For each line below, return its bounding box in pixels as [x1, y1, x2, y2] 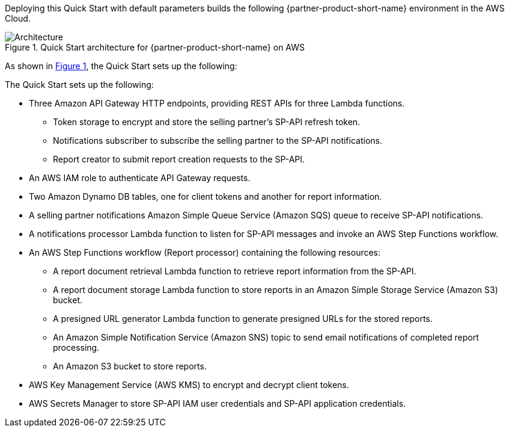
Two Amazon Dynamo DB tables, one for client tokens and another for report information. [29, 191, 382, 202]
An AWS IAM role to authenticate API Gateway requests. [29, 173, 251, 183]
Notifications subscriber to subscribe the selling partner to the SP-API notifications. [53, 135, 382, 146]
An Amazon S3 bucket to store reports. [53, 361, 207, 371]
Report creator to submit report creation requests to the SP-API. [53, 154, 305, 164]
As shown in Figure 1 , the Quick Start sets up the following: [5, 61, 237, 71]
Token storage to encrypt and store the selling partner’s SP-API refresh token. [53, 117, 361, 127]
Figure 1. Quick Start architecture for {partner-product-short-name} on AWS [5, 42, 305, 52]
